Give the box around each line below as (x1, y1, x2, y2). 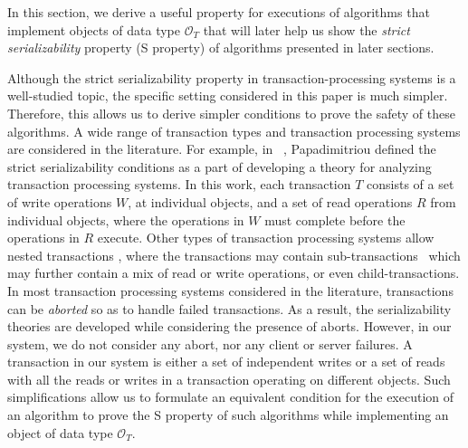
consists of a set (367, 175, 454, 194)
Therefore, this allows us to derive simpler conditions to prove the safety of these (7, 103, 455, 122)
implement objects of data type (7, 20, 181, 39)
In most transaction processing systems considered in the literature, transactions (7, 281, 454, 300)
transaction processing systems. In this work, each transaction (7, 175, 351, 194)
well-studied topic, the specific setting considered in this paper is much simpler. (7, 86, 448, 105)
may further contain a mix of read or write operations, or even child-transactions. (7, 263, 460, 282)
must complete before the (264, 210, 406, 229)
